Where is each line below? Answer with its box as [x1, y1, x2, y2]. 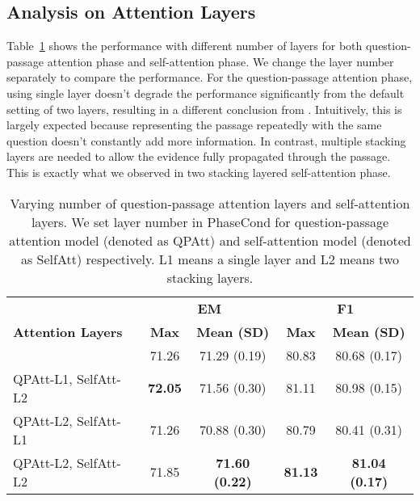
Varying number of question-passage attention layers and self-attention [10, 193, 410, 213]
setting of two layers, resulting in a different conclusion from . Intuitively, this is [6, 100, 402, 117]
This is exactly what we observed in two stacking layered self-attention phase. [6, 163, 391, 180]
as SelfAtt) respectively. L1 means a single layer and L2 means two [20, 249, 400, 268]
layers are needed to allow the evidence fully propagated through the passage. [6, 148, 391, 165]
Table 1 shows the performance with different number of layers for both [6, 37, 363, 54]
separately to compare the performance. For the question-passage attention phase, [6, 69, 413, 86]
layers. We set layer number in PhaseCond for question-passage [31, 212, 389, 231]
